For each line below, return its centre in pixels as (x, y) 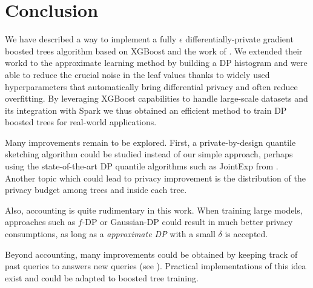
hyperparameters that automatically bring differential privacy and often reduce (151, 86)
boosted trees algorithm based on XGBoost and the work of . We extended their (154, 51)
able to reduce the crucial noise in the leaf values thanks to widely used (137, 74)
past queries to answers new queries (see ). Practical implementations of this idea (156, 266)
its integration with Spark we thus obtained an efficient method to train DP (146, 110)
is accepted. (246, 234)
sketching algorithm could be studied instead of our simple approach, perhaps (149, 154)
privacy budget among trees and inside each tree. (96, 190)
